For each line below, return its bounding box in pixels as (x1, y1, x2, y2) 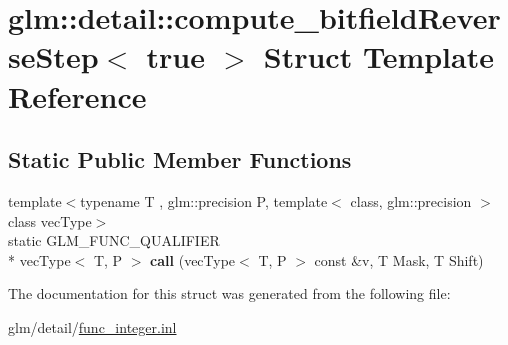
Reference (8, 75, 147, 116)
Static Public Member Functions (8, 144, 352, 175)
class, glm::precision (350, 190, 472, 211)
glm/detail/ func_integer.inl (8, 316, 177, 337)
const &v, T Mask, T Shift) (314, 249, 484, 270)
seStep (8, 36, 99, 77)
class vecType (8, 210, 92, 231)
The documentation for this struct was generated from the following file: (8, 283, 451, 304)
